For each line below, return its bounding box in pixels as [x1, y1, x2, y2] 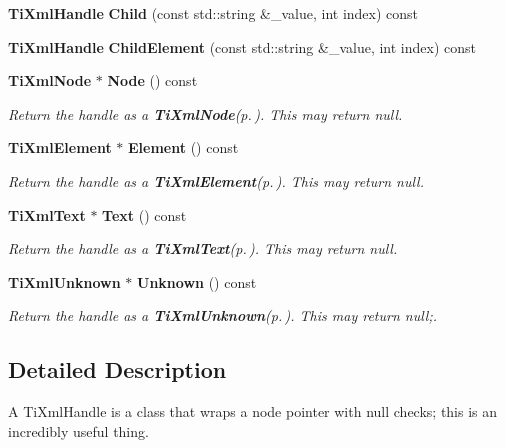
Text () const [102, 204, 187, 225]
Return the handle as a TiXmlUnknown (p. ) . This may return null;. [8, 305, 438, 326]
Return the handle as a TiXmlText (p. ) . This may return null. [8, 238, 398, 259]
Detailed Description [8, 354, 227, 385]
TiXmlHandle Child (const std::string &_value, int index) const [8, 3, 419, 23]
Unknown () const [137, 271, 257, 292]
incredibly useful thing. [8, 420, 149, 441]
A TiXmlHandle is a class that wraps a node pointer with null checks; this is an [8, 401, 498, 422]
